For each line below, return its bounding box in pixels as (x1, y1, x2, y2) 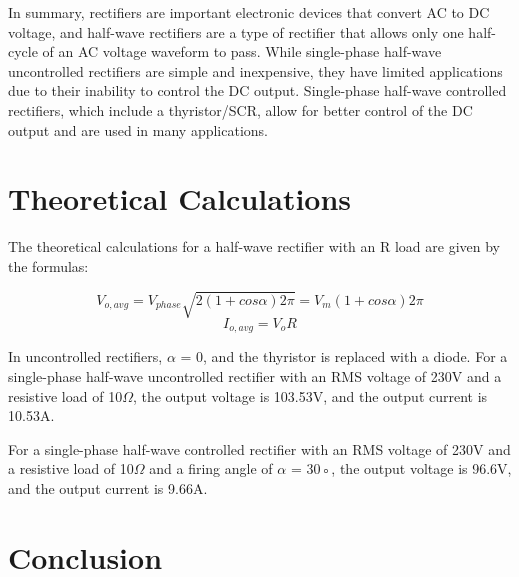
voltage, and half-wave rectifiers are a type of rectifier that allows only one (8, 21, 464, 42)
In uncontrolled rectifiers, (8, 346, 163, 367)
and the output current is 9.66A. (8, 478, 208, 499)
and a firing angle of (149, 458, 273, 479)
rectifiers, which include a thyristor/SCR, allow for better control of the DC (8, 99, 473, 120)
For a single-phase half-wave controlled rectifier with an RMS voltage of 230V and (8, 438, 511, 459)
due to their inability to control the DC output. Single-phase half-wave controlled (8, 80, 507, 101)
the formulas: (8, 255, 89, 276)
